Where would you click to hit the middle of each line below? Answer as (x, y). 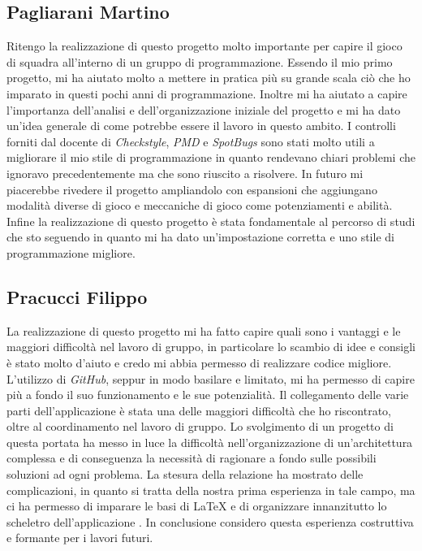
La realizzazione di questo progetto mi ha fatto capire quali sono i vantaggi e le (204, 330)
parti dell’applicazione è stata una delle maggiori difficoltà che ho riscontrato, (199, 410)
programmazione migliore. (71, 252)
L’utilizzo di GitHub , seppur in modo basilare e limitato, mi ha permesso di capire (211, 378)
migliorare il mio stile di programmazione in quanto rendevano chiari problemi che (211, 157)
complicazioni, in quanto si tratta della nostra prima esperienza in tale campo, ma (211, 490)
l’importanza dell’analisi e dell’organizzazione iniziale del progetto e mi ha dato (204, 109)
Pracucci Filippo (77, 296)
